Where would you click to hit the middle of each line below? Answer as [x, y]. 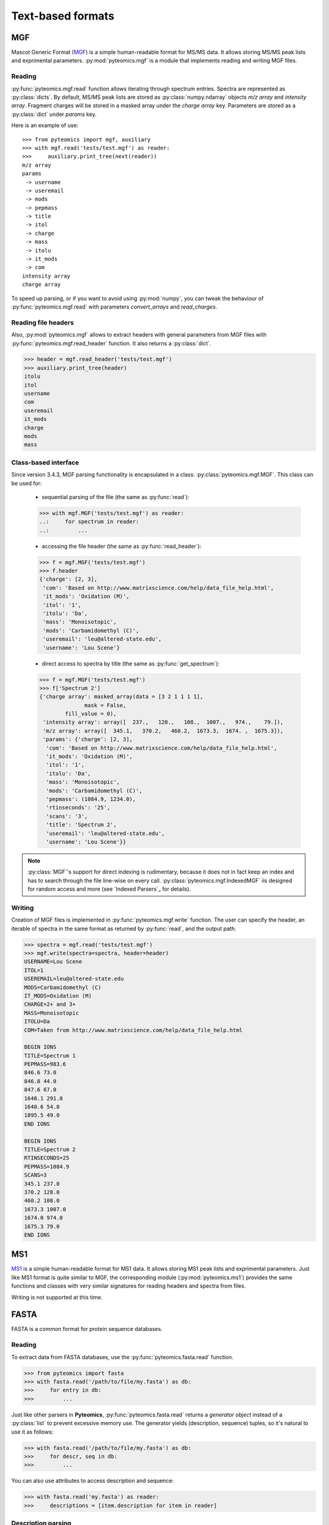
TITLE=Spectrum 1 [50, 1056]
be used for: [27, 483]
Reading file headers [43, 322]
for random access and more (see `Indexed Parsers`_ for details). [109, 889]
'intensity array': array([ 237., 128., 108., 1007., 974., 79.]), [163, 722]
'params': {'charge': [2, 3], [88, 739]
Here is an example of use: [45, 126]
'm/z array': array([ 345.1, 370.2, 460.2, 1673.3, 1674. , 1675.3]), [163, 731]
